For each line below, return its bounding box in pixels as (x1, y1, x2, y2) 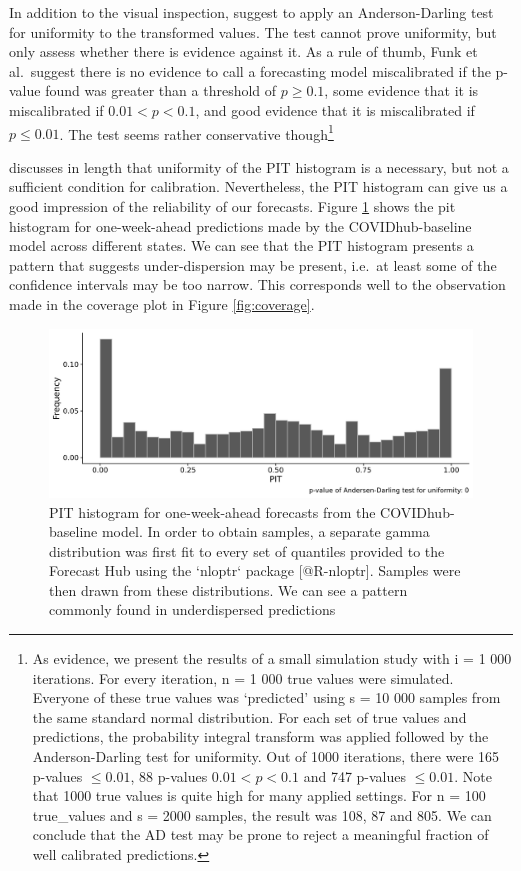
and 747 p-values (303, 765, 407, 786)
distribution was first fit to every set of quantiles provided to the (49, 540, 445, 561)
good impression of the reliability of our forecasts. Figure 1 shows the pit (9, 196, 456, 216)
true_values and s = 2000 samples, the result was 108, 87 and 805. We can (32, 804, 492, 825)
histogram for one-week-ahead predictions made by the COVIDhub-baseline (9, 215, 472, 236)
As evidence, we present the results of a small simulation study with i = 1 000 (32, 648, 512, 669)
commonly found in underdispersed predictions (49, 599, 336, 620)
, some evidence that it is (324, 80, 479, 101)
